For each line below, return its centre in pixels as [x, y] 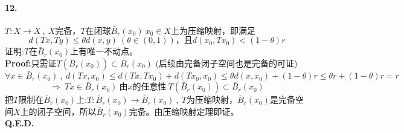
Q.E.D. [20, 123]
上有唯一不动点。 [104, 51]
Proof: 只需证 [31, 63]
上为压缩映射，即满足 [213, 30]
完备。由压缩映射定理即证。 [184, 111]
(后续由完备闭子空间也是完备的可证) [226, 63]
